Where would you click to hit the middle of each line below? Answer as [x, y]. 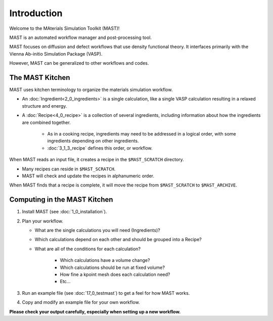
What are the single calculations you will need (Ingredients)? [97, 230]
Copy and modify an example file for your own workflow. [81, 302]
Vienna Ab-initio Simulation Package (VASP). [56, 54]
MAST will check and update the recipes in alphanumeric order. [88, 176]
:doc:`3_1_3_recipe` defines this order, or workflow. [100, 148]
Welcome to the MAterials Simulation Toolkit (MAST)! [64, 28]
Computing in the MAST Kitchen [61, 200]
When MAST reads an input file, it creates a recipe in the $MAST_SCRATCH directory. [97, 160]
